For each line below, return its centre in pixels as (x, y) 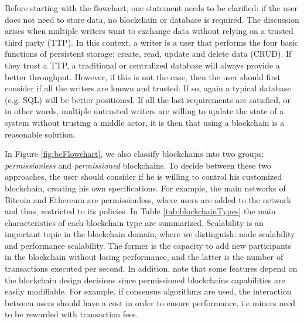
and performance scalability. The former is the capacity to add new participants (148, 245)
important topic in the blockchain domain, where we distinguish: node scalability (150, 234)
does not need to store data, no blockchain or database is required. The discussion (152, 19)
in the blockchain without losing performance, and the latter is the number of (144, 257)
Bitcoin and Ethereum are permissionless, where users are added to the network (148, 199)
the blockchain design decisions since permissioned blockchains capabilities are (145, 280)
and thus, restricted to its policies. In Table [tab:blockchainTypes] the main (140, 211)
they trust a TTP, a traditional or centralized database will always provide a (142, 65)
